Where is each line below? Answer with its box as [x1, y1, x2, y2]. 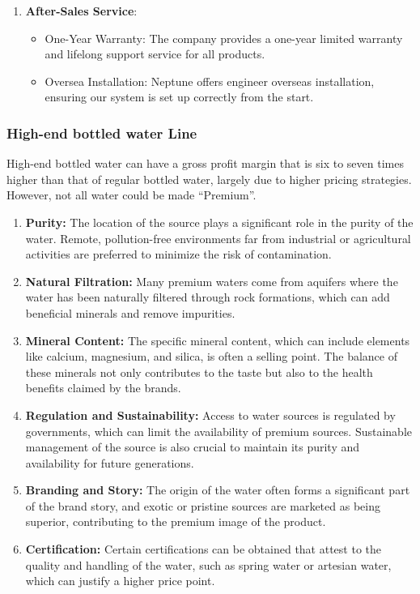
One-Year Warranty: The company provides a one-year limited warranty [45, 29, 403, 46]
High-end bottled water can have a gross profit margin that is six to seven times [6, 155, 404, 172]
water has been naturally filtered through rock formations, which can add [25, 288, 390, 306]
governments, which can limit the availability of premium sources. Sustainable [25, 422, 412, 439]
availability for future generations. [25, 454, 194, 471]
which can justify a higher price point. [25, 572, 215, 589]
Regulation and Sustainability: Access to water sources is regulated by [25, 406, 396, 423]
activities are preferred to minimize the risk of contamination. [25, 246, 332, 263]
